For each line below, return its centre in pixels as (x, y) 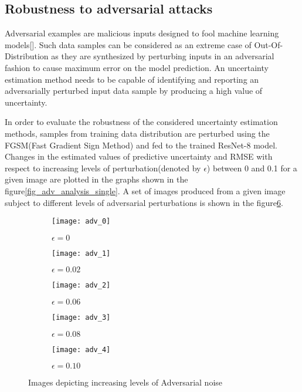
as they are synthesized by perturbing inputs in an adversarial (163, 56)
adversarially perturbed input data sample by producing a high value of (134, 91)
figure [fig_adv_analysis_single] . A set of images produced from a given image (145, 190)
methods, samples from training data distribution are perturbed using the (137, 133)
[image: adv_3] (81, 318)
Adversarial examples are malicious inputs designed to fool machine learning (142, 33)
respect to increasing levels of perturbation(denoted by (103, 168)
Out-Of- (269, 44)
